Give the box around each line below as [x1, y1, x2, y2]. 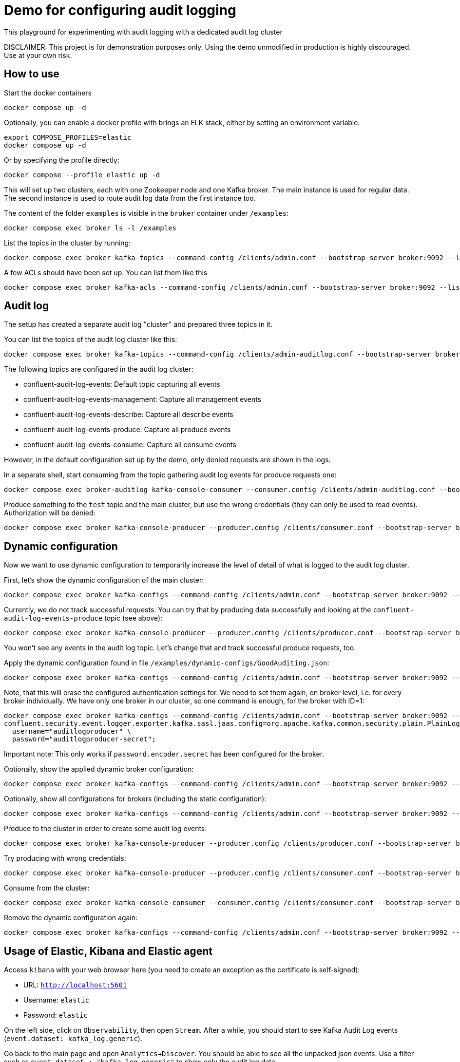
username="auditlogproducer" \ [12, 727, 132, 736]
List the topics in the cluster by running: [4, 238, 131, 247]
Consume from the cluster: [4, 884, 90, 892]
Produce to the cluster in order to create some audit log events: [4, 824, 207, 833]
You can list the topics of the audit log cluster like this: [4, 335, 177, 344]
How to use [4, 68, 59, 80]
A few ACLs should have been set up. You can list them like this [4, 268, 208, 277]
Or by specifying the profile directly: [4, 155, 119, 164]
